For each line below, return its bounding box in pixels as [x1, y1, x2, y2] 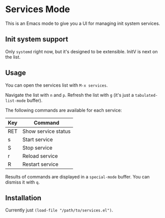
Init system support [5, 35, 68, 44]
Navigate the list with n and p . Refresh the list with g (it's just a [5, 92, 134, 98]
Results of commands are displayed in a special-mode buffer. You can [5, 173, 150, 179]
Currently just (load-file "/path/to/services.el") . [5, 207, 113, 213]
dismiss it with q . [5, 179, 40, 185]
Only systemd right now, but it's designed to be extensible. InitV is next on [5, 48, 158, 54]
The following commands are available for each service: [5, 107, 122, 113]
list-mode [5, 98, 26, 103]
